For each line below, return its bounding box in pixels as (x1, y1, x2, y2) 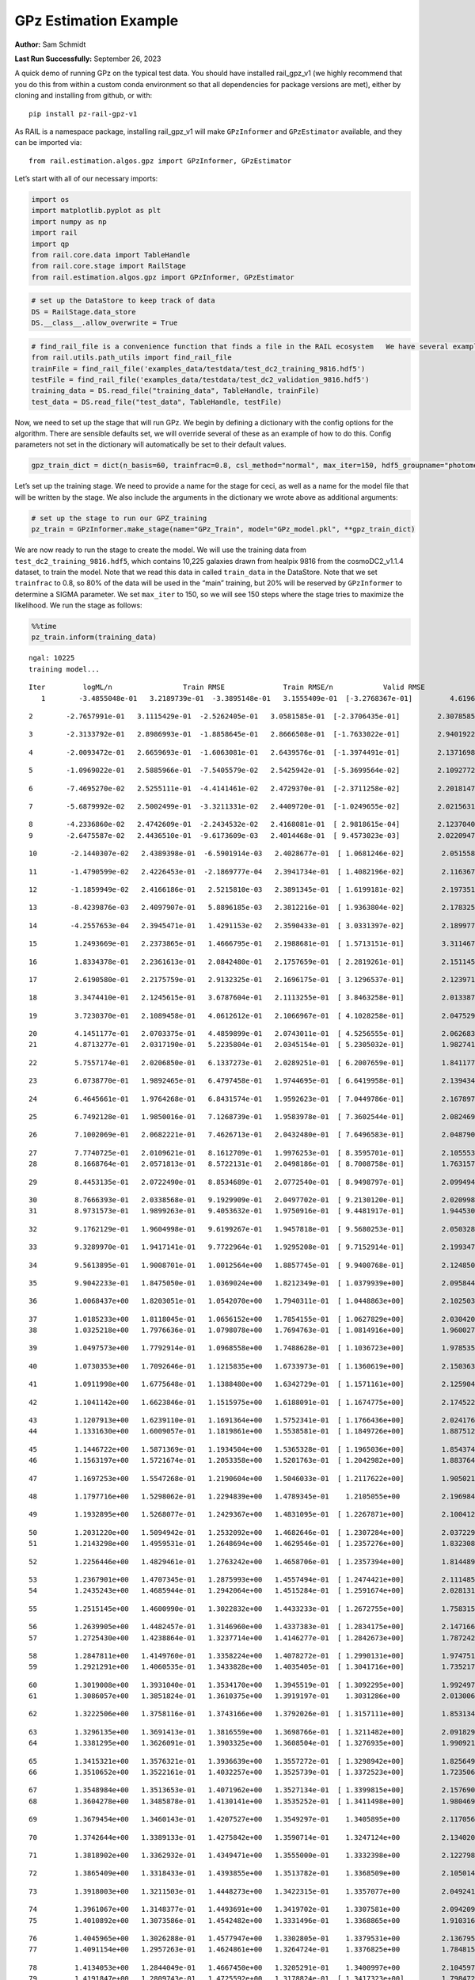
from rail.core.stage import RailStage (31, 261, 186, 271)
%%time (31, 622, 57, 631)
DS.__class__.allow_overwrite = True (31, 318, 178, 328)
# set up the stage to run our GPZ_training (31, 513, 207, 523)
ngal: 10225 (28, 653, 75, 663)
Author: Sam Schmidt (14, 40, 86, 49)
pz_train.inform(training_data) (31, 633, 158, 642)
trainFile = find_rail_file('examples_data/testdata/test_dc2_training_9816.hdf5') (31, 364, 366, 373)
